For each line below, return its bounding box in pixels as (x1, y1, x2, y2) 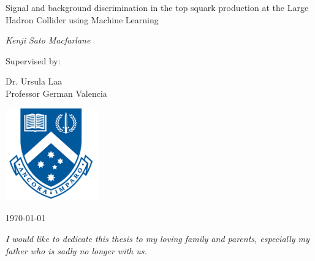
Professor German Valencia (6, 86, 107, 99)
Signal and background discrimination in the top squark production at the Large (6, 1, 309, 13)
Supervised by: (6, 54, 61, 67)
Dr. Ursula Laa (6, 75, 63, 88)
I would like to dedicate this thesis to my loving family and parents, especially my (6, 232, 309, 244)
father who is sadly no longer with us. (6, 244, 147, 257)
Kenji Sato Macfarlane (6, 34, 91, 47)
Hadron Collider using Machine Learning (6, 13, 159, 26)
